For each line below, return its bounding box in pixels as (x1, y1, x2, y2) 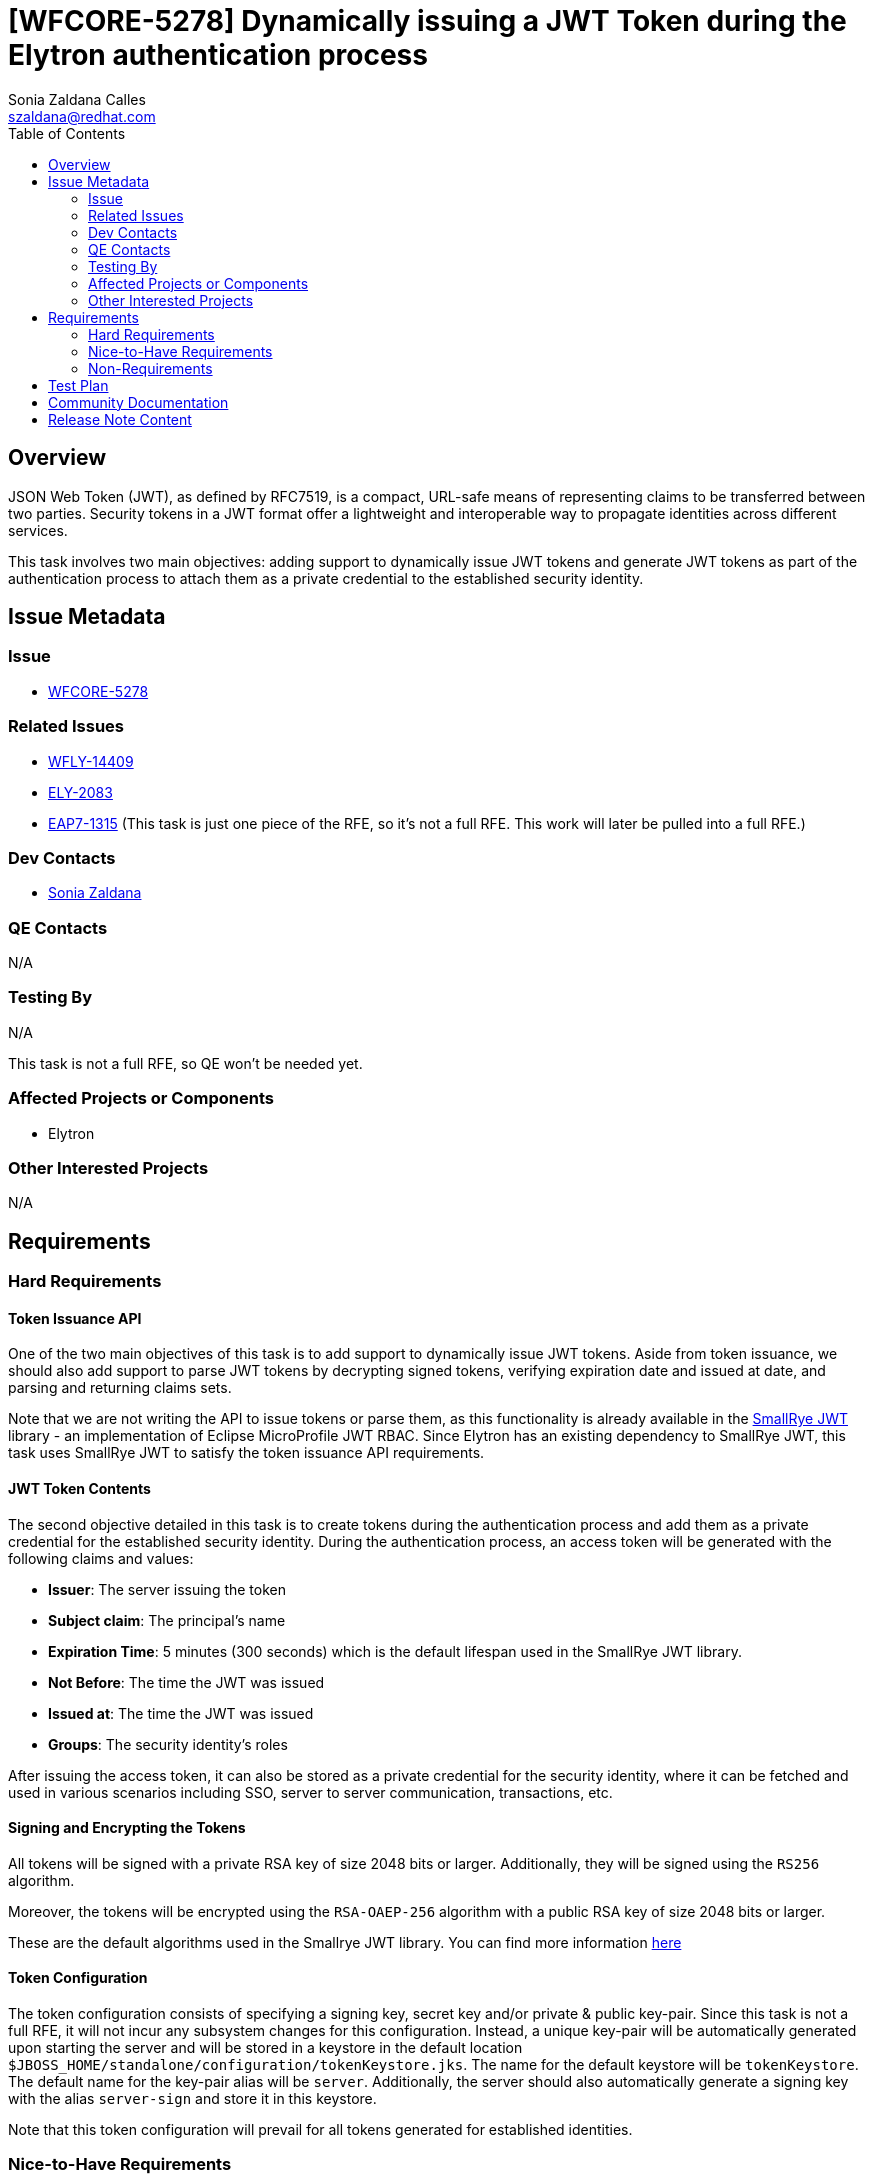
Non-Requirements (88, 359, 213, 377)
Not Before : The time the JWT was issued (48, 1673, 325, 1691)
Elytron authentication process (8, 38, 428, 72)
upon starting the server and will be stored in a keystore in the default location (8, 2039, 523, 2057)
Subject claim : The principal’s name (48, 1611, 286, 1629)
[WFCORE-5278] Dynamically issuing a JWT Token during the (8, 4, 847, 38)
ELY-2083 (48, 783, 113, 801)
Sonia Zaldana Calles (8, 90, 146, 108)
